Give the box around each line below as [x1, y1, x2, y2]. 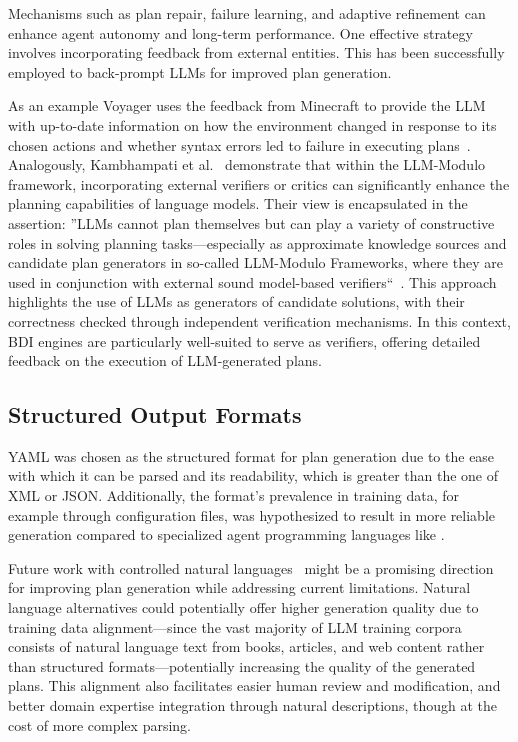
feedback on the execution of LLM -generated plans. [8, 350, 322, 371]
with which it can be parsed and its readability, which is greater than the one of [8, 465, 499, 486]
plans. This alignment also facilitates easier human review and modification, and [8, 675, 501, 696]
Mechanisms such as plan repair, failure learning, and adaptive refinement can [8, 3, 486, 23]
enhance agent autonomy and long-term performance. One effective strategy [8, 22, 473, 43]
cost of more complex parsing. [8, 714, 191, 735]
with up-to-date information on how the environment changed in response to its [8, 114, 497, 135]
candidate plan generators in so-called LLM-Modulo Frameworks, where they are [8, 252, 503, 273]
